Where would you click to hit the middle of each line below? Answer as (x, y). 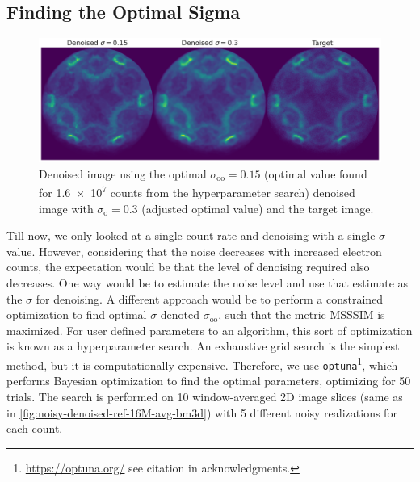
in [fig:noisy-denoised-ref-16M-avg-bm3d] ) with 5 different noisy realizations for (202, 412)
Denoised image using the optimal (123, 173)
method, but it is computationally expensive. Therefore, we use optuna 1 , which (202, 364)
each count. (35, 428)
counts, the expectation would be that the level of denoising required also (188, 267)
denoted (180, 314)
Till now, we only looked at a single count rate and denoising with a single (191, 235)
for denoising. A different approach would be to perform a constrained (210, 298)
